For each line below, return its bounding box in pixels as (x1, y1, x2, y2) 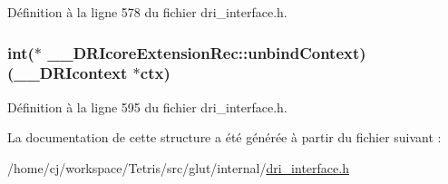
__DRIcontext (14, 62, 128, 84)
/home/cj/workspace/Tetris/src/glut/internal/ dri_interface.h (7, 158, 349, 177)
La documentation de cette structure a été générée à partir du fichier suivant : (7, 128, 442, 147)
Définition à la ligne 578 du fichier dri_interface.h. (7, 3, 287, 21)
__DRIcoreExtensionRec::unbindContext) (47, 41, 366, 63)
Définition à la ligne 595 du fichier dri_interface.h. (7, 97, 287, 116)
